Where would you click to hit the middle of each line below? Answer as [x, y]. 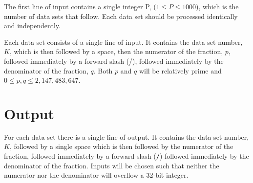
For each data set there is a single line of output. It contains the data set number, [126, 137]
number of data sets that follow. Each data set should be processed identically [121, 16]
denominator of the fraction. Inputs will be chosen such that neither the [112, 165]
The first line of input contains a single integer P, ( [80, 6]
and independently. [32, 26]
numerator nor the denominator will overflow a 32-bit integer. [96, 175]
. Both [103, 70]
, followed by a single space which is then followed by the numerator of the [121, 146]
